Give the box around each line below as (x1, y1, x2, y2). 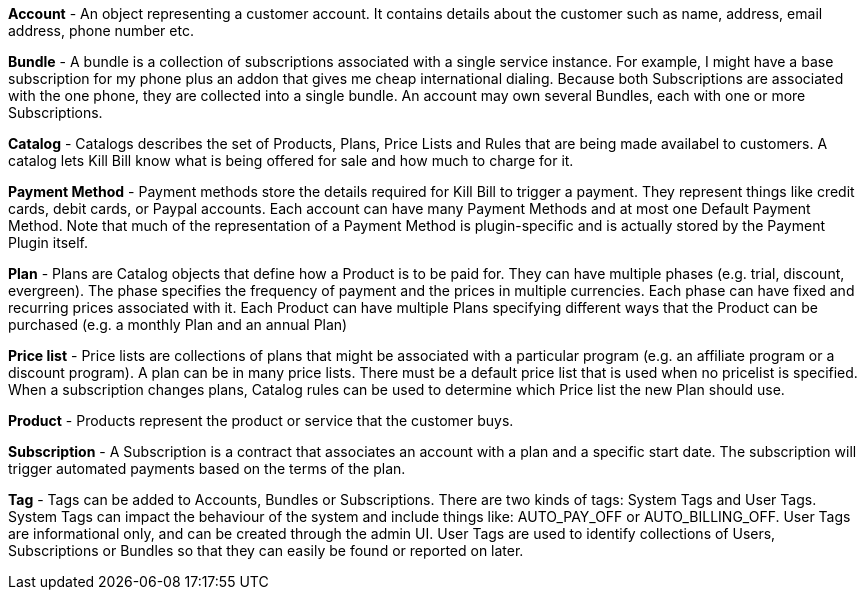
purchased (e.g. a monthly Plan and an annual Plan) (8, 316, 348, 333)
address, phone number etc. (8, 22, 194, 39)
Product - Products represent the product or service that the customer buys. (8, 412, 514, 429)
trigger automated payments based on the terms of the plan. (8, 460, 406, 477)
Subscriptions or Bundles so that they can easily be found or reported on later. (8, 542, 524, 559)
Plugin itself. (8, 234, 88, 251)
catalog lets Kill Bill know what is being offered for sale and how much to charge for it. (8, 152, 574, 169)
